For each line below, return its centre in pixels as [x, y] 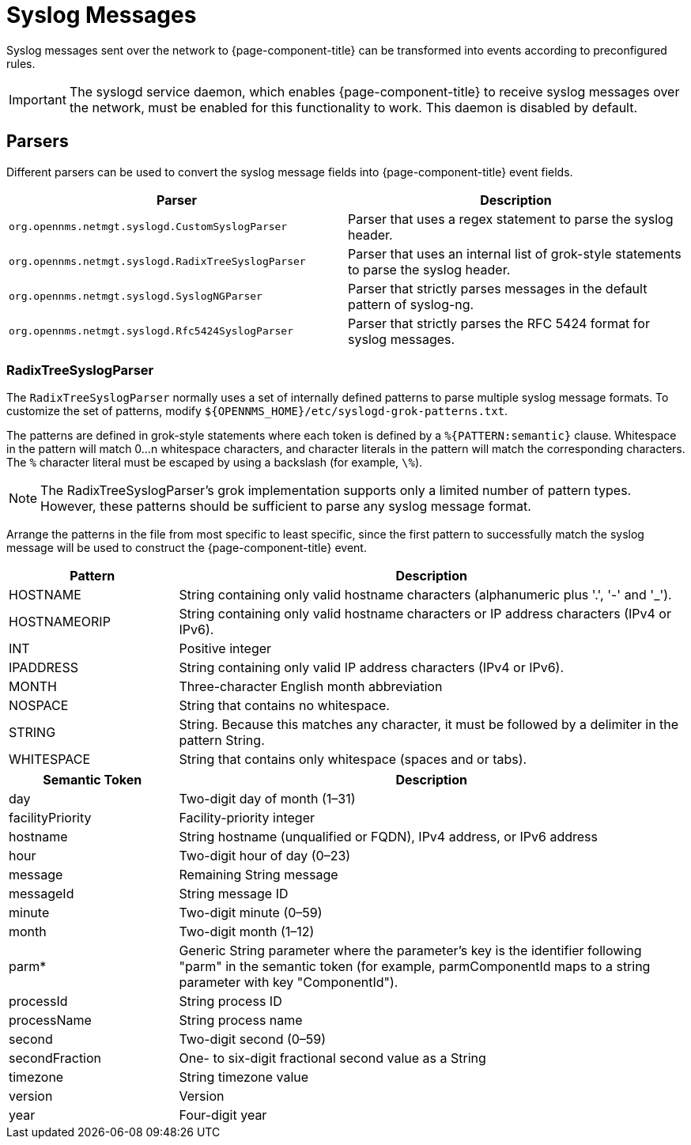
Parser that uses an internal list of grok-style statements [515, 253]
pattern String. [222, 741]
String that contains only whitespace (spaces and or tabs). [353, 760]
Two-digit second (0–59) [253, 1039]
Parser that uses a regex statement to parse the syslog [511, 219]
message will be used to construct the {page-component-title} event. [187, 548]
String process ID [230, 1001]
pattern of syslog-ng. [411, 304]
